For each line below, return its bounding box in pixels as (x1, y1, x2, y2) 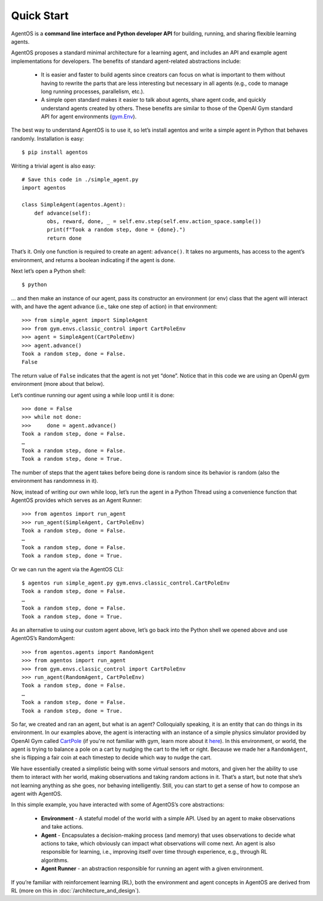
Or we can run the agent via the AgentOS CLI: (11, 565, 124, 573)
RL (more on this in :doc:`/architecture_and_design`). (11, 887, 141, 894)
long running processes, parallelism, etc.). (41, 87, 145, 95)
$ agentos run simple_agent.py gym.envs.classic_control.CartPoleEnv (22, 580, 230, 586)
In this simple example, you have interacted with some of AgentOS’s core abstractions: (11, 801, 224, 808)
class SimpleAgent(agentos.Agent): (22, 201, 126, 208)
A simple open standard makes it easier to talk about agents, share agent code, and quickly (41, 96, 266, 104)
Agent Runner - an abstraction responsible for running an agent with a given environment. (41, 865, 264, 872)
